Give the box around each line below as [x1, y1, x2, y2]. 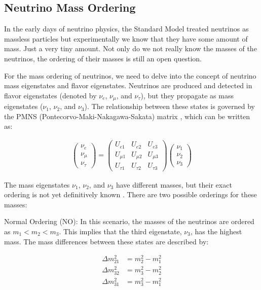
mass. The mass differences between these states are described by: [4, 236, 209, 246]
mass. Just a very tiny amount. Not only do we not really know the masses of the [4, 43, 257, 54]
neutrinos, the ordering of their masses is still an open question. [4, 53, 202, 63]
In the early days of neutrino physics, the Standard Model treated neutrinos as [4, 23, 249, 34]
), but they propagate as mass [140, 90, 234, 100]
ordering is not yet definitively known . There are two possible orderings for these [4, 189, 257, 200]
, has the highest [190, 226, 242, 236]
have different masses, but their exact [116, 179, 232, 190]
